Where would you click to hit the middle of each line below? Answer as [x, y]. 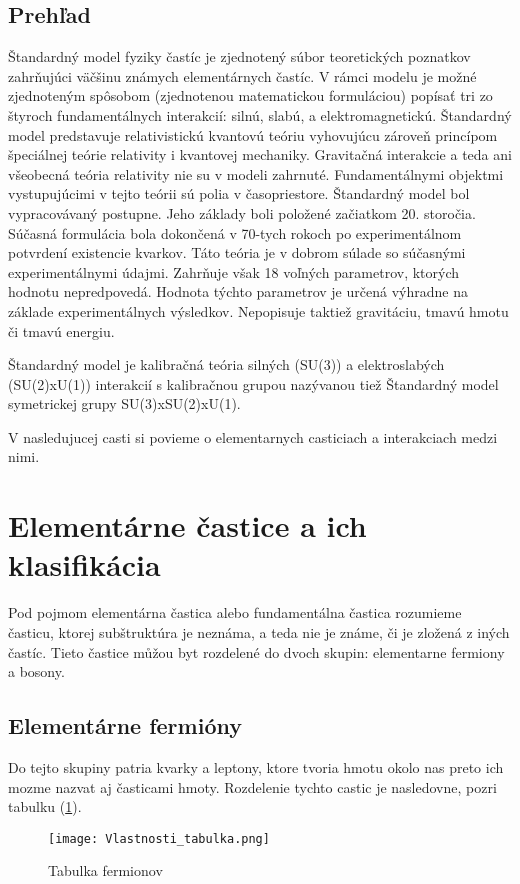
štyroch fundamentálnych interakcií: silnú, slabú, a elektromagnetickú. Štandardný [260, 114]
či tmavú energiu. [61, 330]
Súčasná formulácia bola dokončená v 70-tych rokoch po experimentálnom [235, 232]
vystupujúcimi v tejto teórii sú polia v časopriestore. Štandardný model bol [239, 193]
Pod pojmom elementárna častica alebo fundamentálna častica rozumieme [235, 612]
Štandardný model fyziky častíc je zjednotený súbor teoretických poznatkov [239, 56]
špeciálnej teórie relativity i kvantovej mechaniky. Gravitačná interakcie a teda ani [260, 154]
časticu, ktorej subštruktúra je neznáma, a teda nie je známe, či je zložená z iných [259, 631]
